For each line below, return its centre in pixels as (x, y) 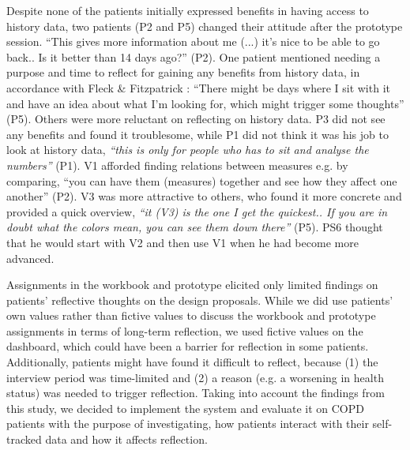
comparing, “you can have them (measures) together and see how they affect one (202, 180)
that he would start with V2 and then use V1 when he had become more (182, 242)
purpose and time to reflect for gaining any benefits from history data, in (183, 72)
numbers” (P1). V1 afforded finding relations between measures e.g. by (177, 165)
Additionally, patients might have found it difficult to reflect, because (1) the (192, 362)
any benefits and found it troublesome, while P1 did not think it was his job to (197, 134)
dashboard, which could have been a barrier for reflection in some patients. (188, 346)
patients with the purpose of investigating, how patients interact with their (188, 424)
